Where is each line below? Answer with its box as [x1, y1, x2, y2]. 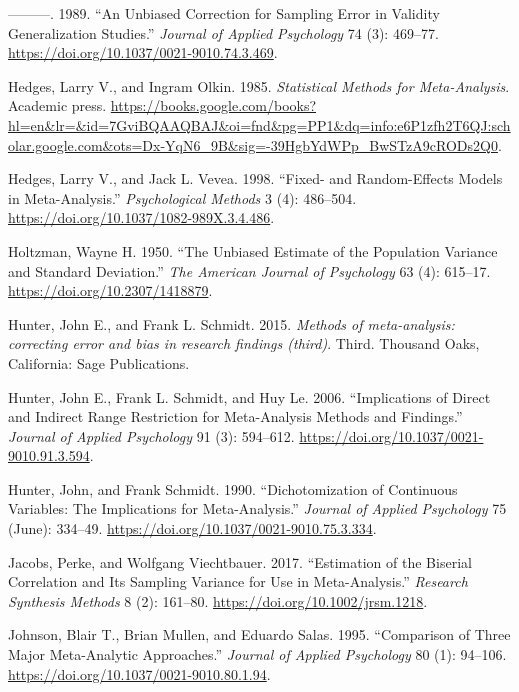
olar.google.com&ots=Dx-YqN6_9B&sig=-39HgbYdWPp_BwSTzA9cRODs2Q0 [8, 134, 498, 155]
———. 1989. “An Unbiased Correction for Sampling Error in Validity [8, 3, 440, 23]
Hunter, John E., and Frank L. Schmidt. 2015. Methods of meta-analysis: [8, 313, 455, 334]
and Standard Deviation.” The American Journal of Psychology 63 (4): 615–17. [8, 260, 491, 281]
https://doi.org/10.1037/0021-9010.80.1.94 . [8, 663, 271, 684]
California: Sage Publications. [8, 352, 190, 373]
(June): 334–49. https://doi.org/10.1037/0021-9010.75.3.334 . [8, 518, 377, 539]
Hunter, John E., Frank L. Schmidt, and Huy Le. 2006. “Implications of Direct [8, 386, 491, 407]
